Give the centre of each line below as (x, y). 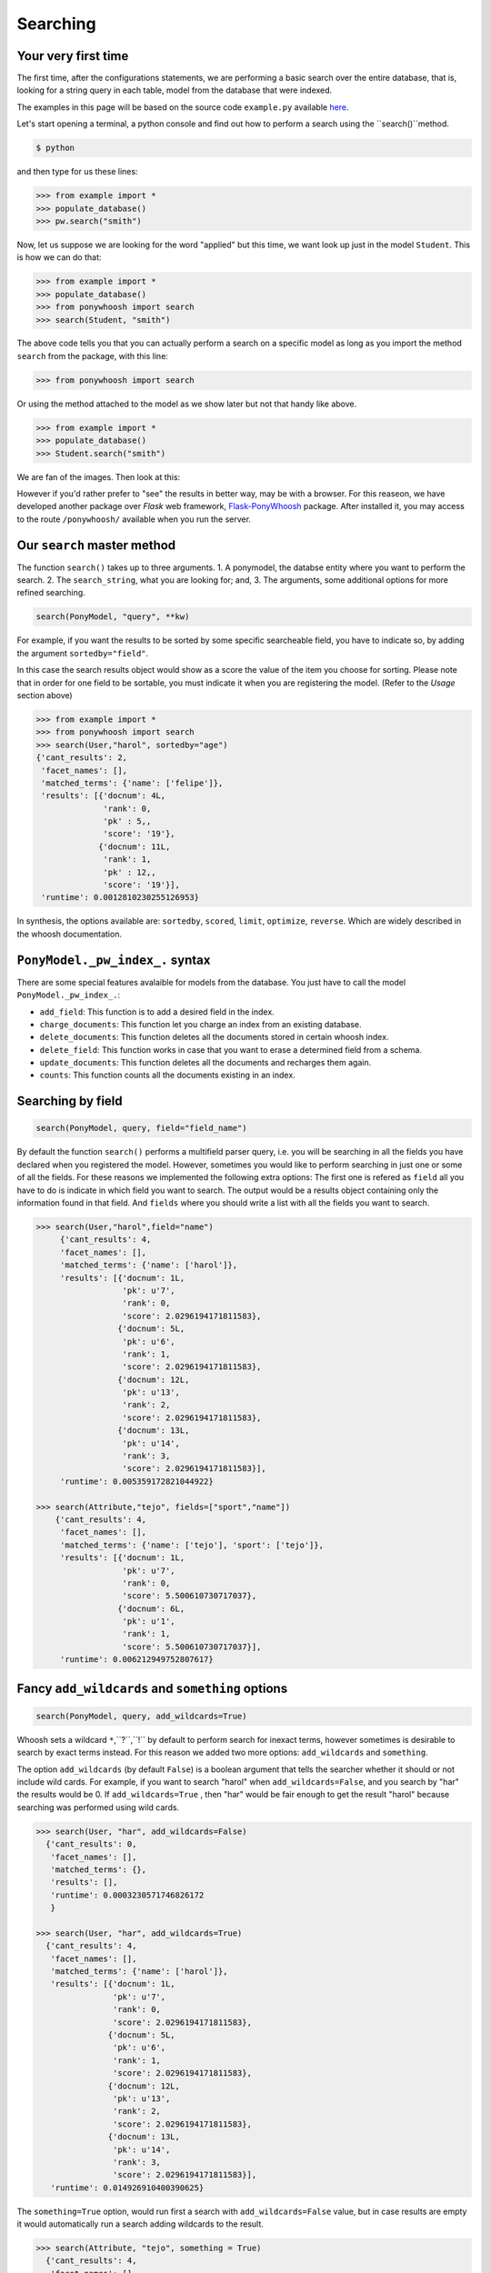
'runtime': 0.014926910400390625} (127, 2188)
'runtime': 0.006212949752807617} (136, 1660)
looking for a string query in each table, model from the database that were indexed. (175, 90)
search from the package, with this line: (92, 355)
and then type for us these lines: (77, 172)
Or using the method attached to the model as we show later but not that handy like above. (187, 404)
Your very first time (73, 56)
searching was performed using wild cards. (98, 1807)
